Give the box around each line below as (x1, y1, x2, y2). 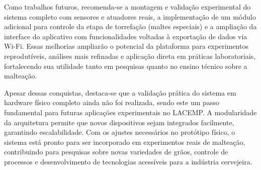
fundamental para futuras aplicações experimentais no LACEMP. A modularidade (4, 107, 257, 117)
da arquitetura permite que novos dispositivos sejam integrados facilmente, (4, 117, 234, 127)
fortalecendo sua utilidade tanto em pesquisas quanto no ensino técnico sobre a (4, 60, 247, 71)
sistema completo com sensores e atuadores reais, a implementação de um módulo (4, 11, 256, 22)
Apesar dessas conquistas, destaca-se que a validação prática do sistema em (4, 87, 236, 98)
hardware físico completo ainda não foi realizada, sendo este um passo (4, 97, 219, 108)
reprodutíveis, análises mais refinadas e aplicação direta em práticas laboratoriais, (4, 50, 256, 61)
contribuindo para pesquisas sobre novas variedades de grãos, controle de (4, 146, 228, 157)
